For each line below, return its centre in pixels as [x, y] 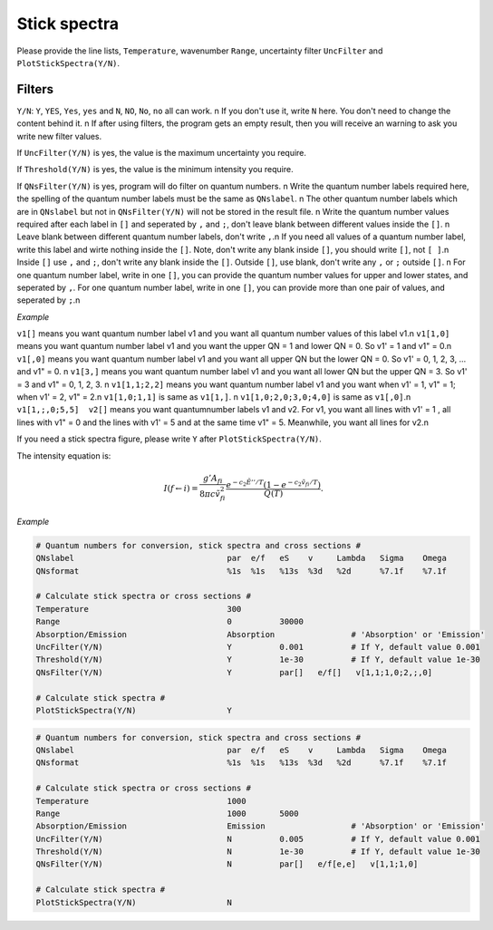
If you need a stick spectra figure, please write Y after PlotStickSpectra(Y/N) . [169, 439]
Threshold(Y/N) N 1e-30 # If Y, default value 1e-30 [258, 852]
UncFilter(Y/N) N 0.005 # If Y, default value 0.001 [258, 839]
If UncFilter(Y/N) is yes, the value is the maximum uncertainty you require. [162, 153]
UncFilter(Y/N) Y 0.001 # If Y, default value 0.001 [258, 647]
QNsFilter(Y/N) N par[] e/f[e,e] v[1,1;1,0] [227, 864]
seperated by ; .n [48, 300]
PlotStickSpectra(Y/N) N [134, 902]
